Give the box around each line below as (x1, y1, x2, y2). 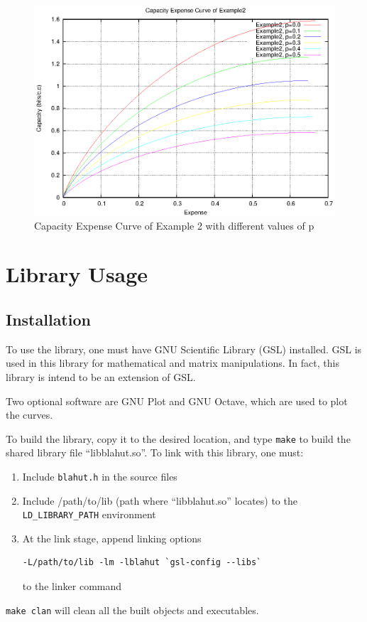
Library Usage (6, 259, 148, 289)
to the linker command (22, 579, 122, 594)
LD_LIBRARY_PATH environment (22, 507, 156, 522)
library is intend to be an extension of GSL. (6, 369, 196, 384)
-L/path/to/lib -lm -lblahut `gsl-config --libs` (22, 557, 262, 568)
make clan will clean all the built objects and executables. (6, 602, 259, 617)
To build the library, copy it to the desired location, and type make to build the (6, 431, 351, 446)
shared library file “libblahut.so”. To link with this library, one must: (6, 445, 304, 460)
